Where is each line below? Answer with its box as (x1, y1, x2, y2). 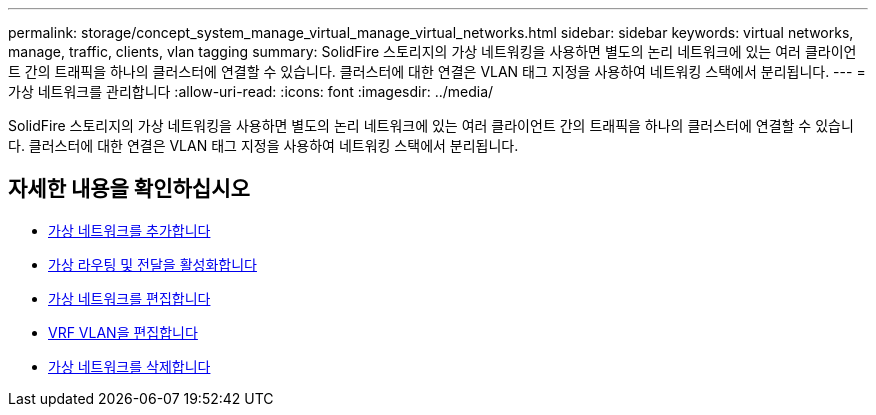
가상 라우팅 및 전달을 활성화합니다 (48, 255, 257, 273)
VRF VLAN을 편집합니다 (48, 323, 198, 341)
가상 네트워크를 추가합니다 (48, 221, 211, 239)
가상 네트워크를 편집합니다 (48, 289, 211, 307)
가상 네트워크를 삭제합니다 (48, 357, 211, 375)
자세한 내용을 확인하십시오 (8, 176, 250, 202)
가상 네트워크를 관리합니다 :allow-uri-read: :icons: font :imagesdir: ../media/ (8, 83, 494, 100)
